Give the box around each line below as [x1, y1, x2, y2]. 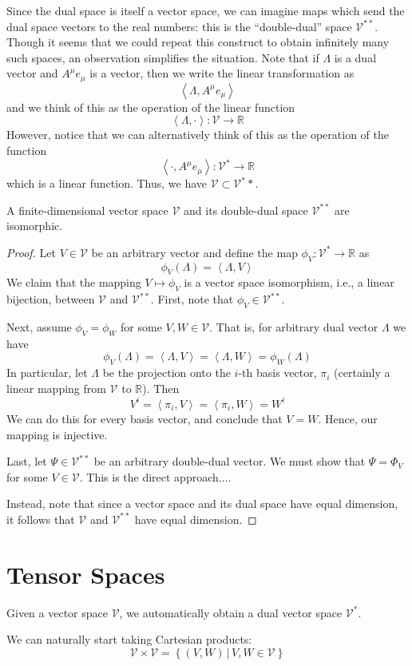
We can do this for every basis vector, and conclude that [6, 410, 283, 426]
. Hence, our [318, 410, 378, 426]
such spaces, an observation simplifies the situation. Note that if [6, 49, 319, 65]
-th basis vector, [238, 364, 317, 381]
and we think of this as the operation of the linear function [6, 98, 295, 115]
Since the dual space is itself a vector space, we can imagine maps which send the [6, 2, 405, 18]
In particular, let [6, 364, 88, 381]
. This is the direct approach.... [79, 468, 232, 485]
